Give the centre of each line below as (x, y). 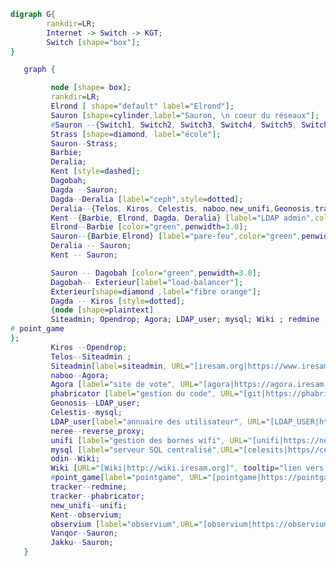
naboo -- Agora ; (80, 375)
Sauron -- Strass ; (84, 143)
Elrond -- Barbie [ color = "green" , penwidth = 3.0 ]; (149, 227)
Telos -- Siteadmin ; (91, 356)
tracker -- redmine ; (89, 487)
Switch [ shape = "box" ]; (93, 42)
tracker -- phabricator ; (97, 496)
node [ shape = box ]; (91, 88)
